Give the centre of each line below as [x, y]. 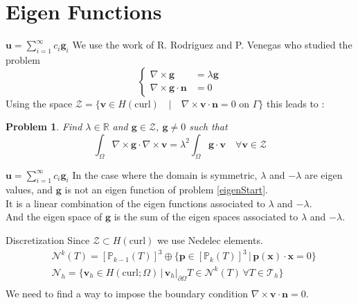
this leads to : [296, 103]
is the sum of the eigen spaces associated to [206, 217]
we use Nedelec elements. [210, 240]
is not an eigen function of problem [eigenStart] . [166, 190]
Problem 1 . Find [44, 127]
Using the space [39, 103]
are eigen [323, 174]
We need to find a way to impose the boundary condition [127, 293]
